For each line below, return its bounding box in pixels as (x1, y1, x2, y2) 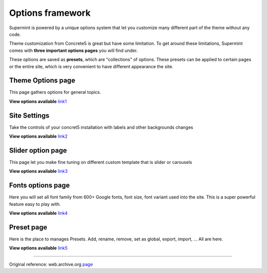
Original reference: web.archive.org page (9, 261, 93, 267)
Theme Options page (9, 77, 76, 85)
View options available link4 (9, 210, 68, 216)
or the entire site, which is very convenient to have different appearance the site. (9, 63, 174, 69)
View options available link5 (9, 245, 68, 251)
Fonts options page (9, 181, 70, 190)
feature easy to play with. (9, 201, 61, 207)
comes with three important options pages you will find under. (9, 47, 138, 53)
